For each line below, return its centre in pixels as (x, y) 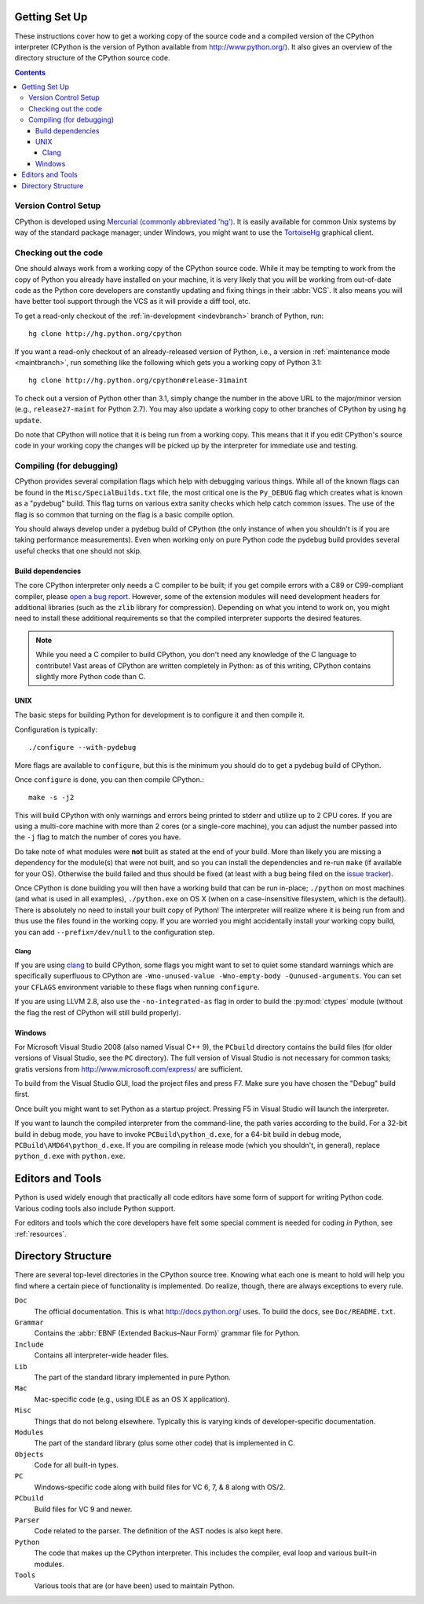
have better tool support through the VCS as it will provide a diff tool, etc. (133, 301)
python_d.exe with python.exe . (70, 1156)
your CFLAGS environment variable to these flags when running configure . (137, 987)
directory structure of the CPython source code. (92, 58)
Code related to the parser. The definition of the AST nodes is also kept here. (159, 1531)
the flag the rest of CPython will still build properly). (98, 1012)
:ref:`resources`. (40, 1233)
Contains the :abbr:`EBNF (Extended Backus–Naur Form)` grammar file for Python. (167, 1333)
